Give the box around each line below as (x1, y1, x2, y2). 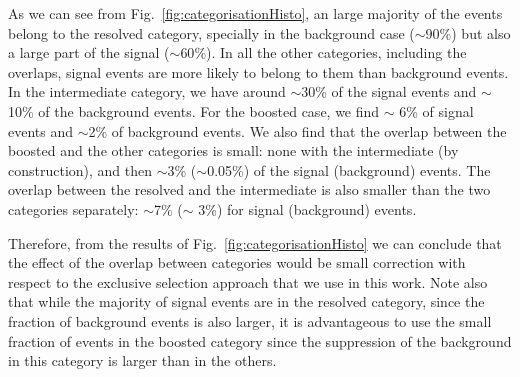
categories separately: (8, 198, 139, 219)
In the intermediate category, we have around (8, 81, 286, 102)
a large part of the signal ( (8, 42, 170, 63)
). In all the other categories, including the (206, 42, 467, 63)
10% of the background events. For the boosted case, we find (8, 100, 380, 121)
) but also (451, 22, 511, 43)
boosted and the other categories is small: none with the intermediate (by (8, 140, 459, 161)
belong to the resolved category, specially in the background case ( (8, 22, 415, 43)
